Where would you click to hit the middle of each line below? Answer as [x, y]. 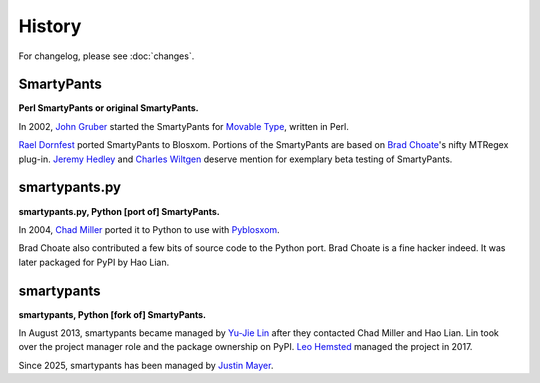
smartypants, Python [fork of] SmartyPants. [112, 314]
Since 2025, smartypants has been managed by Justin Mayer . [146, 365]
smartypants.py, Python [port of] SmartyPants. [119, 211]
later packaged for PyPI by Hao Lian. [94, 262]
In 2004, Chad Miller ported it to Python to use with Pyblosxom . [149, 229]
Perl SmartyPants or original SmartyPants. [108, 108]
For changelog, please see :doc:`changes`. [106, 56]
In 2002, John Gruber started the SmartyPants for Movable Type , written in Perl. [184, 126]
